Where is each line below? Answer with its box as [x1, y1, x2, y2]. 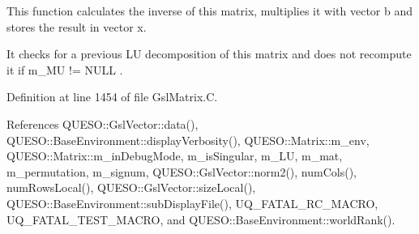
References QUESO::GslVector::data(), [6, 115, 199, 132]
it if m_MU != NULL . [6, 61, 123, 78]
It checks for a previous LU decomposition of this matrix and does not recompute [6, 45, 412, 62]
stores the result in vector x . [6, 18, 147, 35]
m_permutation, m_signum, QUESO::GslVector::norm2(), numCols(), [6, 163, 357, 180]
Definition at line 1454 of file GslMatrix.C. [6, 88, 218, 105]
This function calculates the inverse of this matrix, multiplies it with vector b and [6, 2, 413, 19]
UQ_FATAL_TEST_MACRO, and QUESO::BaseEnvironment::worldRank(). [6, 211, 395, 228]
